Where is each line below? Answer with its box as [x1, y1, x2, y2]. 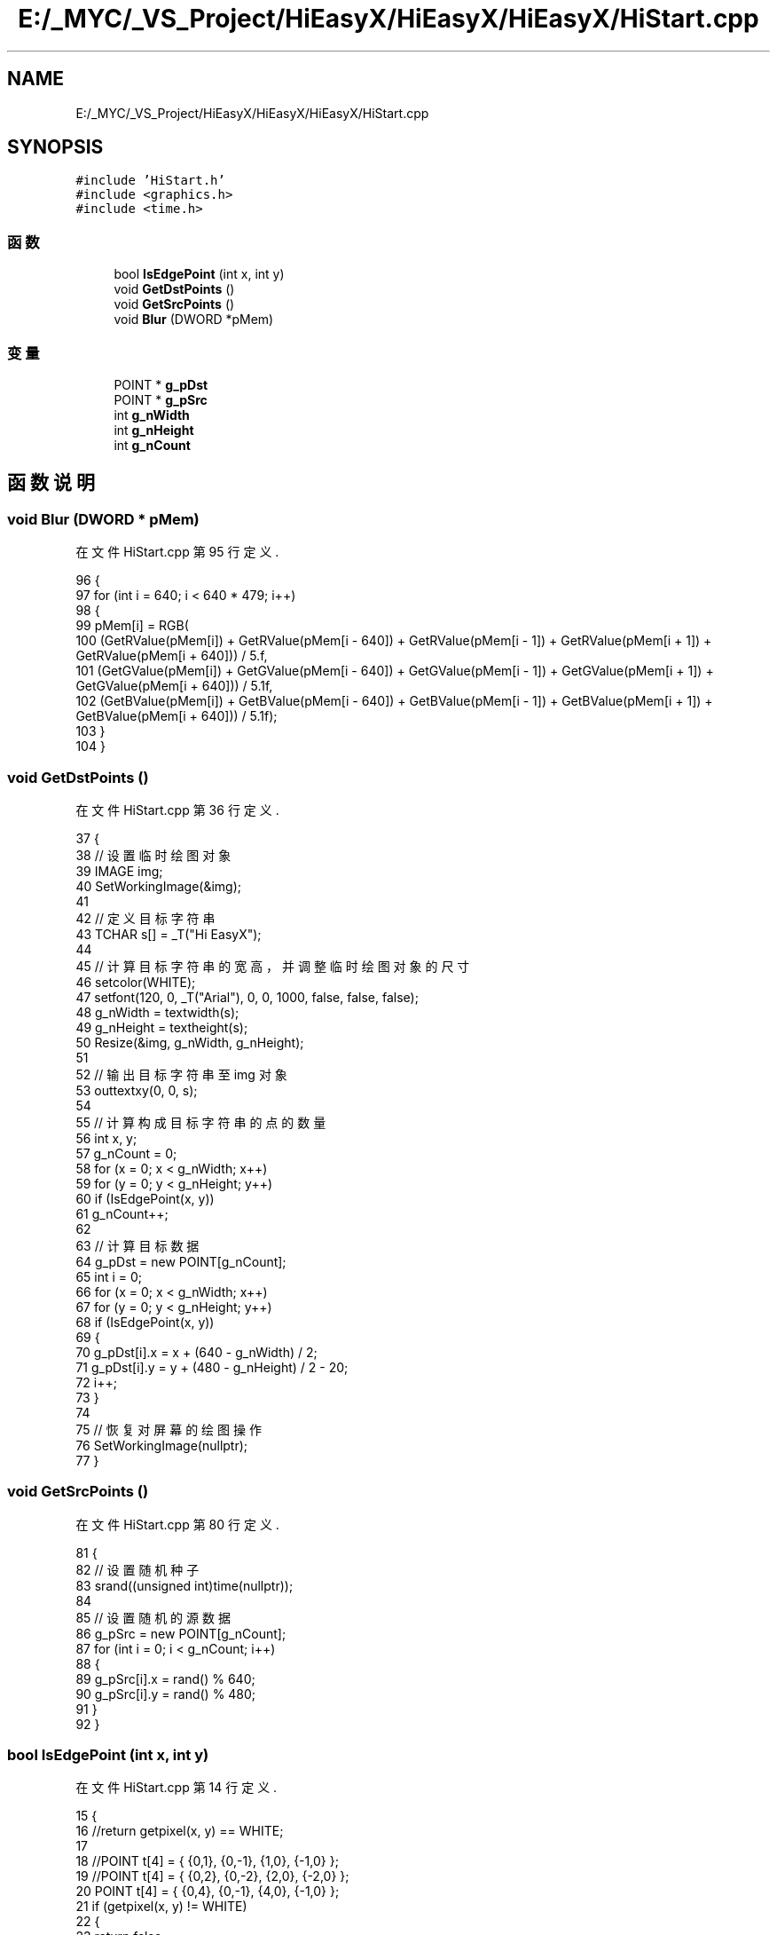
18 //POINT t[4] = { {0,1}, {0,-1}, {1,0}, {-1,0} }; [75, 1853, 339, 1869]
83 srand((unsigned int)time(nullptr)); [75, 1577, 294, 1593]
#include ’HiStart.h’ [75, 173, 225, 188]
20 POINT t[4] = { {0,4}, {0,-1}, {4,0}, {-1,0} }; [75, 1884, 340, 1899]
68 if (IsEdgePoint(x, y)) [75, 1314, 215, 1330]
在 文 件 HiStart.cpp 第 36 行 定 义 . [75, 802, 279, 817]
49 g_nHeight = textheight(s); [75, 1019, 248, 1035]
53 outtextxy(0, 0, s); [75, 1082, 198, 1098]
